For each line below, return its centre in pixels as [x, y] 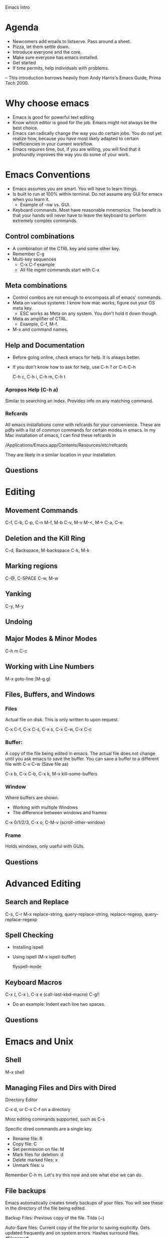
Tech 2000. [17, 83]
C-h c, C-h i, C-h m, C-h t [39, 377]
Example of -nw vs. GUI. [45, 205]
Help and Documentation [45, 345]
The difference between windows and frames [59, 812]
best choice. [25, 128]
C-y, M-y [15, 606]
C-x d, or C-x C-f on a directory [38, 1110]
